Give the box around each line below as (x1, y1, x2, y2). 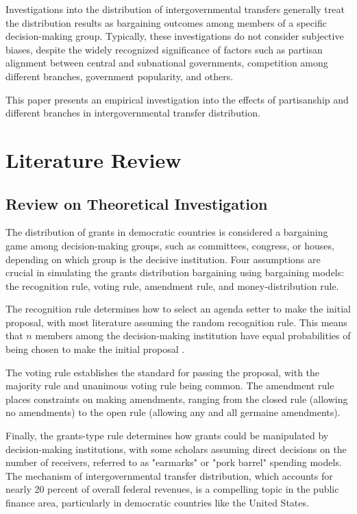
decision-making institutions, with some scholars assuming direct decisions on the (5, 441, 347, 456)
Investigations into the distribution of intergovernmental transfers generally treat (5, 2, 345, 16)
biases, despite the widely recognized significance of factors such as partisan (5, 42, 323, 56)
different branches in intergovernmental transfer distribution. (5, 106, 260, 120)
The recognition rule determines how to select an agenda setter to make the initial (5, 302, 351, 316)
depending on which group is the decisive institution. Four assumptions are (5, 252, 321, 266)
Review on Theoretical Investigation (5, 193, 268, 214)
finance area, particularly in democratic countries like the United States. (5, 495, 309, 510)
